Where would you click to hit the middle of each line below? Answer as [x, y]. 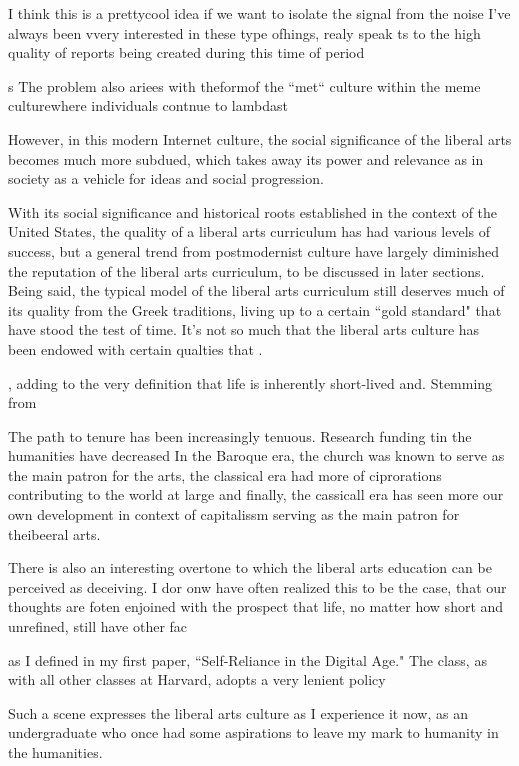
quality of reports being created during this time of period [186, 52]
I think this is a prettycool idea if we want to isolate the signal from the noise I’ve [259, 13]
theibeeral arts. [54, 533]
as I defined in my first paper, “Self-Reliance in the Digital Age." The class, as [247, 659]
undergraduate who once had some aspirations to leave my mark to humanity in [253, 732]
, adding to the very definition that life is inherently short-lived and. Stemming [250, 382]
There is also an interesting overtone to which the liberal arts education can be [250, 567]
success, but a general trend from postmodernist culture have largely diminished [254, 250]
